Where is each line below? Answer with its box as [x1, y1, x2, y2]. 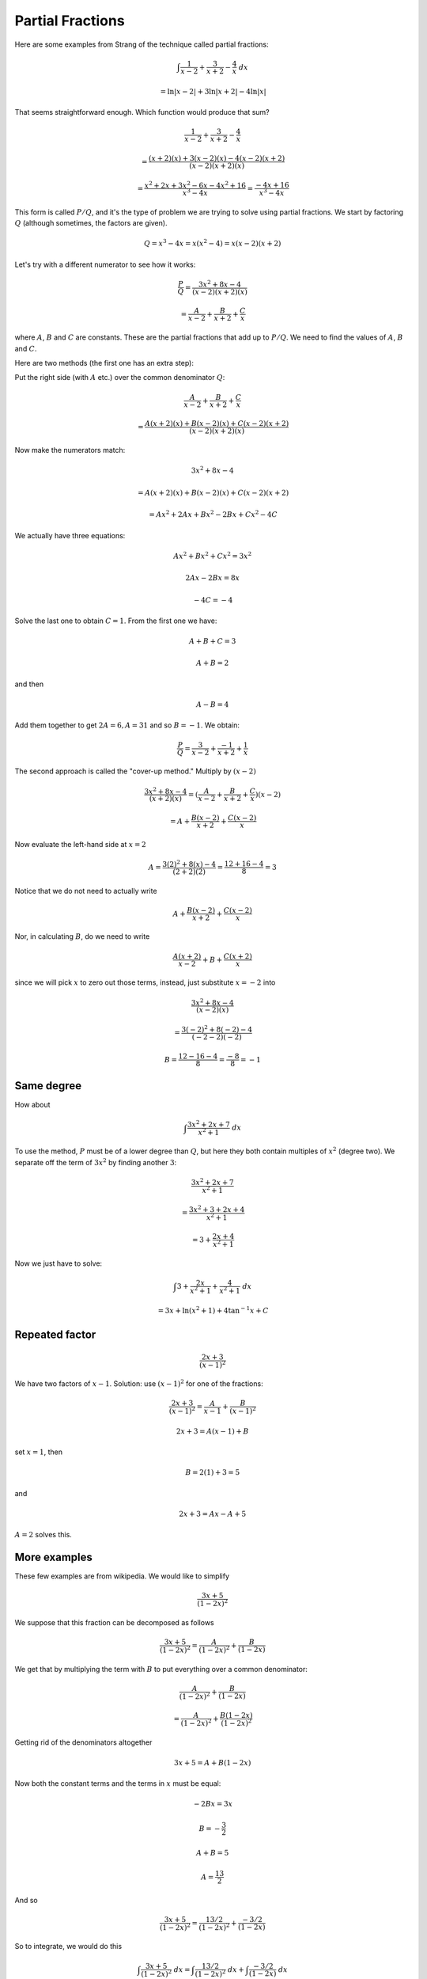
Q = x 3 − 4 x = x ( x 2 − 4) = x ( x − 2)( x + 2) [143, 237, 282, 249]
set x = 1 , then [14, 1447, 63, 1457]
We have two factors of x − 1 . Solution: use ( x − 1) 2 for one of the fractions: [14, 1378, 264, 1388]
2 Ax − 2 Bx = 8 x [185, 574, 240, 583]
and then [14, 679, 43, 689]
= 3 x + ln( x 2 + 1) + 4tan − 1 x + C [157, 1305, 269, 1316]
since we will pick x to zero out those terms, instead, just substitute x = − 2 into [14, 978, 276, 987]
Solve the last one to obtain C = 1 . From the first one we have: [14, 616, 217, 625]
